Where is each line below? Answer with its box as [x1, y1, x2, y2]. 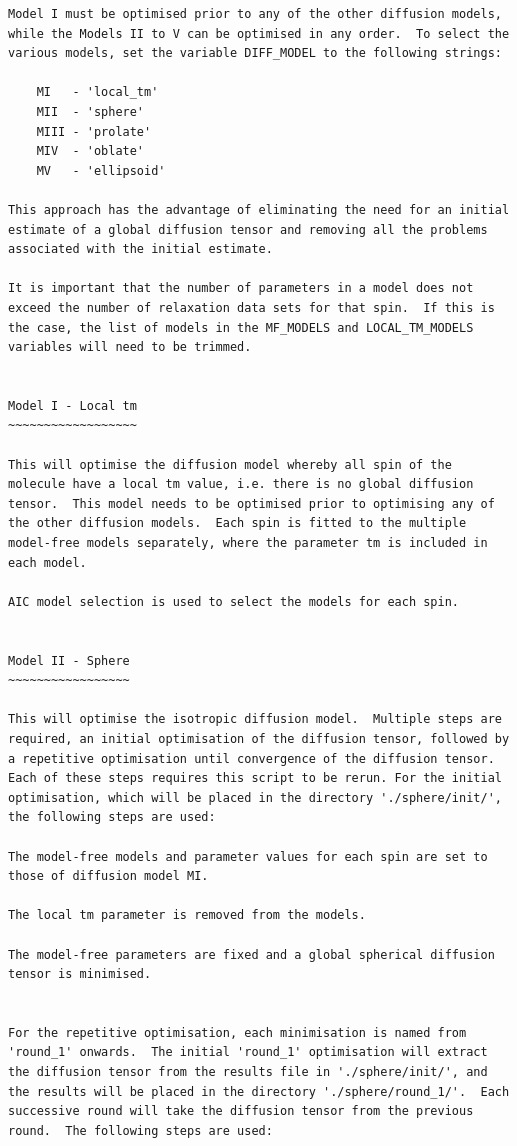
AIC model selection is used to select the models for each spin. [8, 594, 460, 609]
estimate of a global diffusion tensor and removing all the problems [8, 222, 488, 237]
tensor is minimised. [8, 967, 152, 982]
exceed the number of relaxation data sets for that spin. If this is [8, 300, 495, 315]
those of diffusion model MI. [8, 869, 209, 884]
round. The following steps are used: [8, 1123, 273, 1138]
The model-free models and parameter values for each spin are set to [8, 849, 488, 864]
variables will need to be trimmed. [8, 340, 252, 355]
